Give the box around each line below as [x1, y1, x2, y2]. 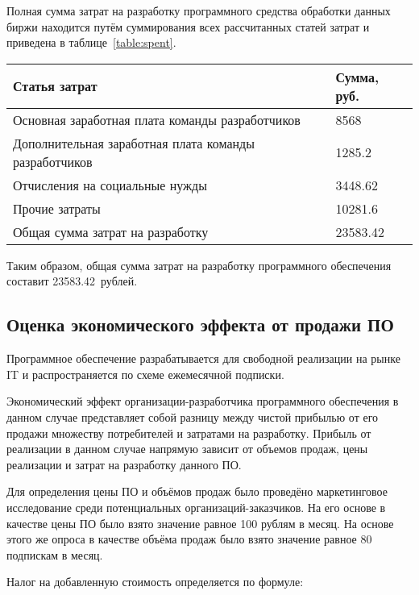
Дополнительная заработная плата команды [13, 133, 255, 152]
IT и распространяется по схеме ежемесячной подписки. [6, 365, 284, 382]
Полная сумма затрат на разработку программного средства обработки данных [6, 2, 391, 19]
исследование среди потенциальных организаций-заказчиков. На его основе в [6, 498, 386, 515]
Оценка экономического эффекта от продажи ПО [6, 312, 394, 337]
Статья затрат [13, 77, 97, 96]
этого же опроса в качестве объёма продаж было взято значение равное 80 [6, 531, 372, 547]
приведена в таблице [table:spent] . [6, 34, 176, 51]
